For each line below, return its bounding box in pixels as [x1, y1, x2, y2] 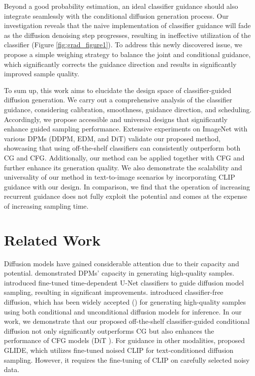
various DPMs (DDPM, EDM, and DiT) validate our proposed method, [4, 133, 221, 143]
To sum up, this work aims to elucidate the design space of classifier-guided [4, 85, 231, 95]
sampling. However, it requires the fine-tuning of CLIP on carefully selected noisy [4, 354, 250, 365]
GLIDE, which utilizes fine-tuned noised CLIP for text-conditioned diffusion [4, 345, 234, 355]
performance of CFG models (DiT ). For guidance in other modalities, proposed [4, 335, 245, 345]
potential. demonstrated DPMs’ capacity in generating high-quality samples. [4, 268, 234, 278]
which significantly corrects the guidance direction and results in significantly [4, 59, 237, 69]
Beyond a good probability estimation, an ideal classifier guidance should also [4, 1, 238, 11]
